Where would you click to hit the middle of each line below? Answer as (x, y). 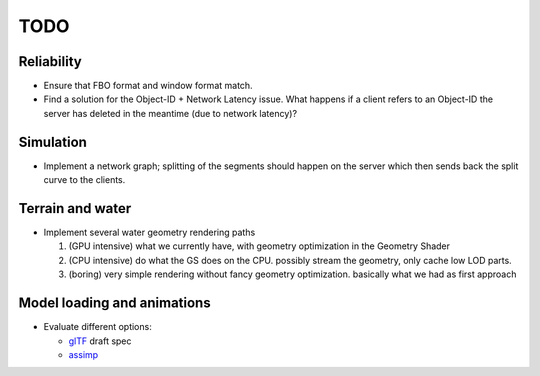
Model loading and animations (114, 303)
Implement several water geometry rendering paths (149, 232)
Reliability (50, 61)
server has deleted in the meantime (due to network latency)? (170, 113)
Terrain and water (75, 208)
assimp (83, 354)
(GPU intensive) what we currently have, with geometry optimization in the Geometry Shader (259, 246)
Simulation (52, 141)
